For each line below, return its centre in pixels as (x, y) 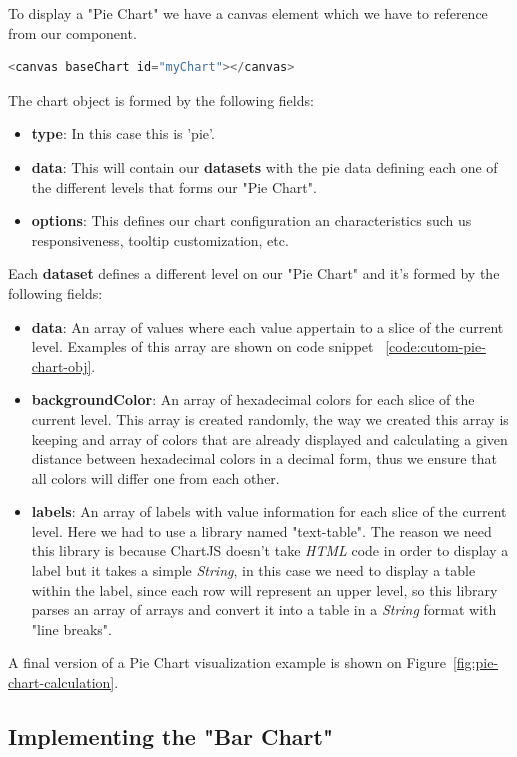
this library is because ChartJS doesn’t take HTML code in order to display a (270, 550)
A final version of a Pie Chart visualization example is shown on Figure (227, 662)
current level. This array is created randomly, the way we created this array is (270, 418)
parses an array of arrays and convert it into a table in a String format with (264, 609)
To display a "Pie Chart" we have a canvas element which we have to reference (248, 13)
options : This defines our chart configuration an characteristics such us (251, 220)
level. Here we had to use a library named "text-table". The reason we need (261, 530)
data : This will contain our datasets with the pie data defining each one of (264, 166)
